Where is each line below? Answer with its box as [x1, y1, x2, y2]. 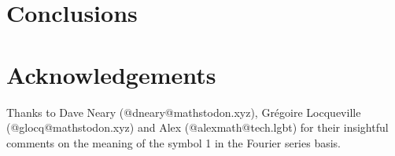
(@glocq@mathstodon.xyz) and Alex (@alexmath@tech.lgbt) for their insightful [6, 119, 389, 136]
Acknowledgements [6, 58, 216, 90]
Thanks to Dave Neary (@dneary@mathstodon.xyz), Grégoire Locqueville [6, 103, 361, 120]
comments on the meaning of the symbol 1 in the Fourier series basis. [6, 134, 341, 151]
